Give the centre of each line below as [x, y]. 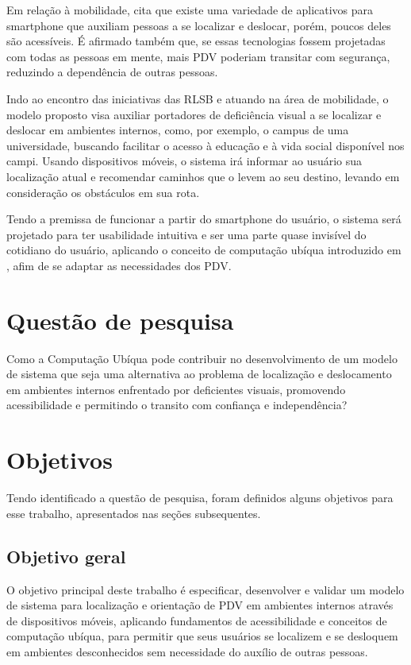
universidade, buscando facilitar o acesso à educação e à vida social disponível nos [205, 145]
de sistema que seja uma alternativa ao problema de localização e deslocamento [199, 374]
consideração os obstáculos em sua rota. [103, 192]
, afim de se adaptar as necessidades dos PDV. [119, 265]
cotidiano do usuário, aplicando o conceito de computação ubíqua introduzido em [204, 250]
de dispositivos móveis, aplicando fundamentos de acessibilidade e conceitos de [197, 620]
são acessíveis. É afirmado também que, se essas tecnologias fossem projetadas [196, 41]
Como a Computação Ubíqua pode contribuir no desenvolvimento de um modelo [202, 358]
